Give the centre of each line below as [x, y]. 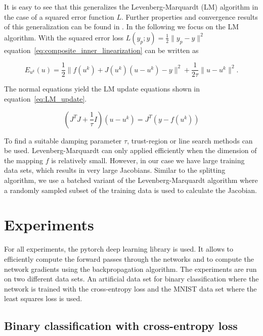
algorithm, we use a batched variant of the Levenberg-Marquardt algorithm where [131, 180]
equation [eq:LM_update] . [46, 99]
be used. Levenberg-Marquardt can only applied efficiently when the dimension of [130, 150]
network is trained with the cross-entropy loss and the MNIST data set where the [130, 288]
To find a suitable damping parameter [63, 140]
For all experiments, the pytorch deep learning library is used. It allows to [119, 249]
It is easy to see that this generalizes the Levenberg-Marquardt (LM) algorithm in [131, 7]
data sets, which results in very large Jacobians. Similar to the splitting [115, 170]
